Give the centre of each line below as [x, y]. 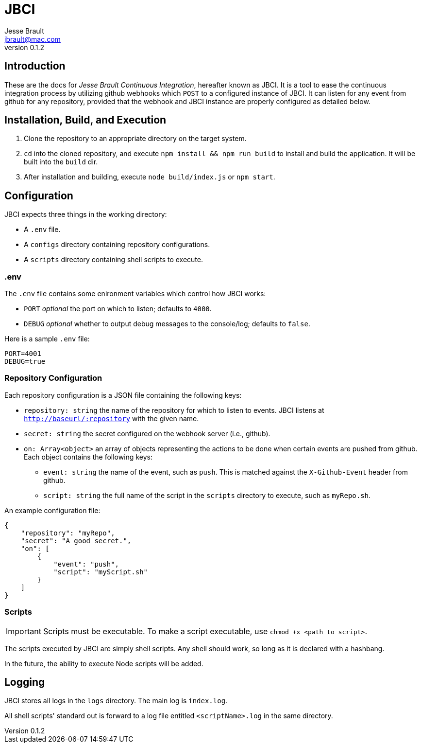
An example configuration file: [52, 510]
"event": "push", [86, 564]
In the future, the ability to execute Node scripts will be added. [104, 663]
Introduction [35, 66]
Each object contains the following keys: [88, 457]
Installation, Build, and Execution [85, 120]
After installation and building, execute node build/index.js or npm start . [150, 177]
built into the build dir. [61, 162]
